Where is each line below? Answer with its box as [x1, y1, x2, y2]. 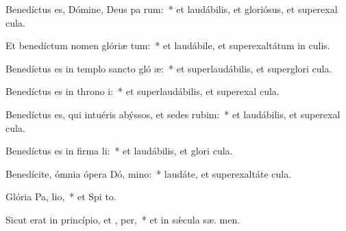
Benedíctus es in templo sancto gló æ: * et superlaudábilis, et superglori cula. [5, 61, 332, 75]
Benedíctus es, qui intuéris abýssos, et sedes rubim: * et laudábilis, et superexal [5, 107, 341, 121]
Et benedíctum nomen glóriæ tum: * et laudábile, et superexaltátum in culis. [5, 38, 330, 53]
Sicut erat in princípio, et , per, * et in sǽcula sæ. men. [5, 212, 240, 226]
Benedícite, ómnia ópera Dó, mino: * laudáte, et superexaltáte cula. [5, 166, 292, 180]
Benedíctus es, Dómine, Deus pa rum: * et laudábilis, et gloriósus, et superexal [5, 2, 338, 16]
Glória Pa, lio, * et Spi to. [5, 189, 116, 204]
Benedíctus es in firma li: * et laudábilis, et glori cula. [5, 144, 233, 158]
